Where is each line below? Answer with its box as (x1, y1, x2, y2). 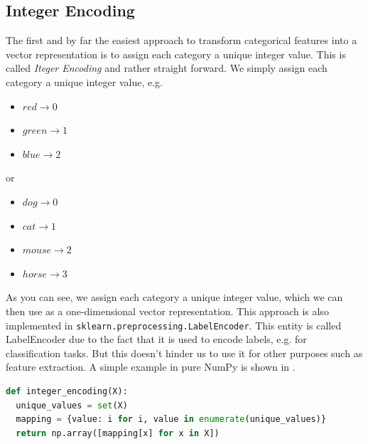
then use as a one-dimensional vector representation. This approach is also (6, 303, 329, 318)
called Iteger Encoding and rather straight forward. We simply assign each (6, 60, 328, 75)
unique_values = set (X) (16, 400, 128, 411)
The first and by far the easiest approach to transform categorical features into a (6, 33, 357, 48)
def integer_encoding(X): (6, 386, 128, 396)
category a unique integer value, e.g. (6, 74, 163, 89)
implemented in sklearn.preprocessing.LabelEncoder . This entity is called (6, 317, 342, 332)
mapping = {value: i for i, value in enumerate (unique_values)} (16, 414, 327, 425)
